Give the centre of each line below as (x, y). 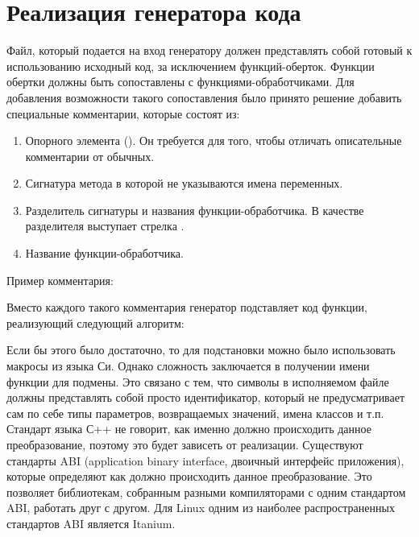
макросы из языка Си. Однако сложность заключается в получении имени (188, 366)
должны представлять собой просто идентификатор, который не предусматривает (206, 397)
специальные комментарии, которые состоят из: (123, 113)
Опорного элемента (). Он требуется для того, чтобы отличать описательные (214, 140)
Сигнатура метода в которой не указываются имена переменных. (184, 183)
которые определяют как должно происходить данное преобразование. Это (189, 476)
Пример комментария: (60, 280)
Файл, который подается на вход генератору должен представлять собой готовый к (209, 50)
